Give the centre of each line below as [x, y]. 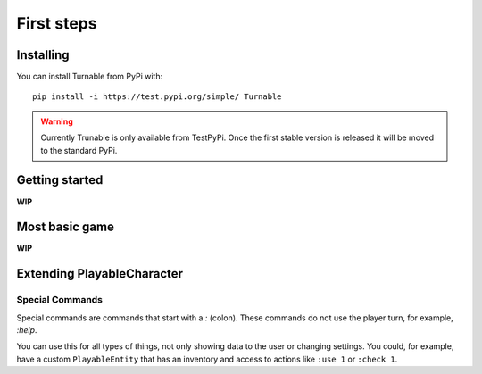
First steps [57, 23]
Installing [43, 55]
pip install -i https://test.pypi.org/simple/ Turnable [157, 97]
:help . [27, 329]
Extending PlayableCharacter [100, 274]
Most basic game [66, 227]
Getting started [60, 180]
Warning [57, 121]
